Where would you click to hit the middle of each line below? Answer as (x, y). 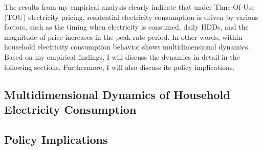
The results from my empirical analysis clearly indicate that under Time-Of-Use (129, 7)
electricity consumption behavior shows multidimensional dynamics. (144, 47)
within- (233, 36)
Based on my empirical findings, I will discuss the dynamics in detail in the (122, 56)
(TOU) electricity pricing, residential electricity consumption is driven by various (131, 17)
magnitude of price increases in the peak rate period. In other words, (112, 36)
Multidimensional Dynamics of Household (117, 94)
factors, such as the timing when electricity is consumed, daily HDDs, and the (126, 27)
